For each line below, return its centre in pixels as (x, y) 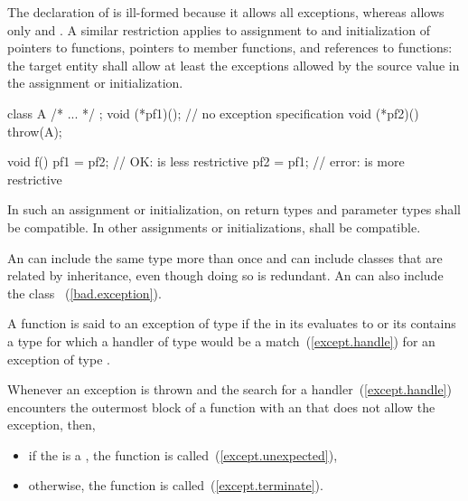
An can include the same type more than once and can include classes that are (225, 257)
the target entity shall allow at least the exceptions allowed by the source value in (234, 65)
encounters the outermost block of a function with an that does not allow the (221, 406)
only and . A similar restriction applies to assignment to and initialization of (219, 29)
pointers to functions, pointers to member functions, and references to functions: (230, 47)
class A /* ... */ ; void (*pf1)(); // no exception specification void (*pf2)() (213, 113)
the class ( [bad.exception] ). (84, 293)
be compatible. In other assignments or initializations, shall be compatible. (214, 227)
